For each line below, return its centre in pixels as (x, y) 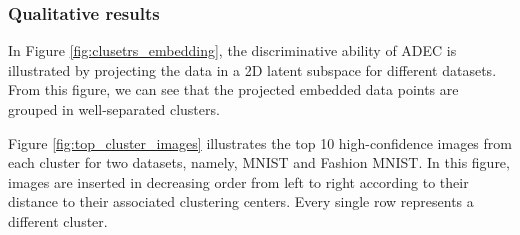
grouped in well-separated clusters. (114, 109)
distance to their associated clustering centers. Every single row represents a (241, 201)
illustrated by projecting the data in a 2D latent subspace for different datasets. (252, 69)
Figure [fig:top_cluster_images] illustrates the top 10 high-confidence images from (260, 142)
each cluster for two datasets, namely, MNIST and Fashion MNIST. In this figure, (259, 162)
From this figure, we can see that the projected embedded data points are (233, 89)
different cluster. (58, 220)
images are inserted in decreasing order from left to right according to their (238, 181)
